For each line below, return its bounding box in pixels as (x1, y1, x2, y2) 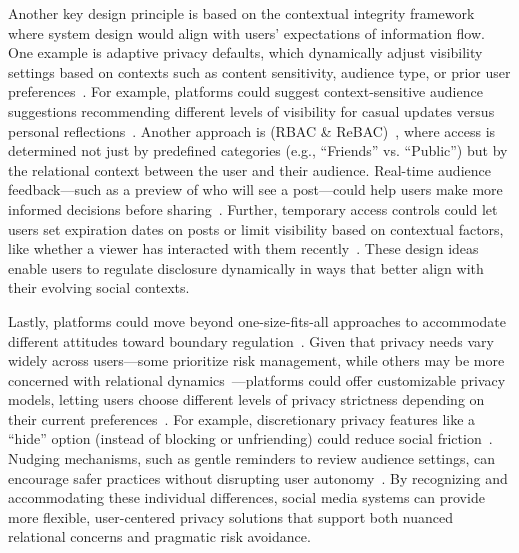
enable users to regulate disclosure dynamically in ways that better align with (8, 257, 484, 278)
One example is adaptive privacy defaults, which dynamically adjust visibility (8, 42, 483, 63)
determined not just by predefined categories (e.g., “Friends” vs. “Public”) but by (8, 140, 508, 161)
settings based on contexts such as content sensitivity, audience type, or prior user (8, 61, 511, 82)
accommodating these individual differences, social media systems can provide (8, 487, 485, 508)
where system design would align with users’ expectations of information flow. (8, 22, 485, 43)
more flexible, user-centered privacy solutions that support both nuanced (8, 506, 454, 527)
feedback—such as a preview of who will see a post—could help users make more (8, 179, 503, 200)
